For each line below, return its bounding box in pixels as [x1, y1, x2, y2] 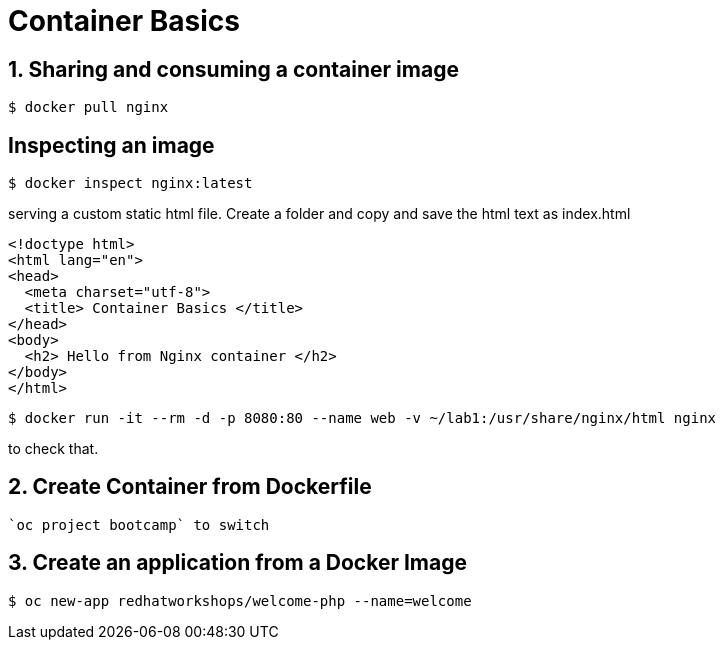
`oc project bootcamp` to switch [8, 516, 270, 533]
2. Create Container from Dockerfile [8, 474, 372, 500]
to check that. [8, 440, 99, 458]
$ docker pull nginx [8, 99, 169, 116]
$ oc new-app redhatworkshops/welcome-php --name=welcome [8, 592, 472, 609]
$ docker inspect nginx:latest [8, 175, 253, 192]
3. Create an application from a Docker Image [8, 550, 468, 576]
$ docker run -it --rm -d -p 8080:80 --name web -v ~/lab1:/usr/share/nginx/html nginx [8, 410, 717, 427]
